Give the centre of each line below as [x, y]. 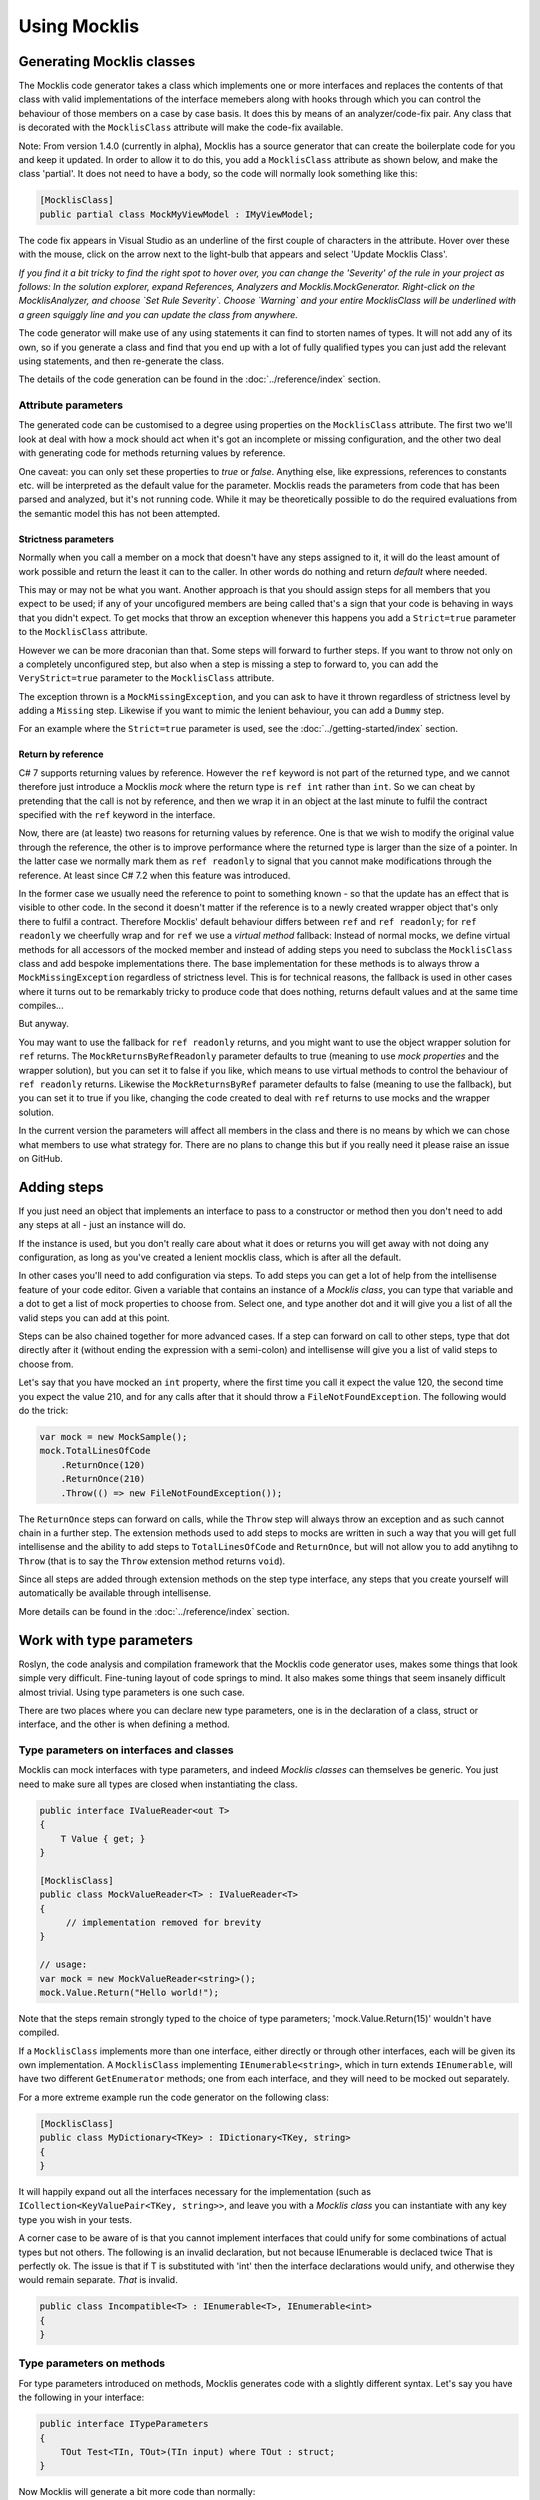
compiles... [41, 1006]
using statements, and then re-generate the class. [121, 361]
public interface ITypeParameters [124, 2424]
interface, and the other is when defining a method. [124, 1724]
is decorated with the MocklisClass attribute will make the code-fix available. [181, 127]
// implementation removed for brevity [163, 1922]
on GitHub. [41, 1158]
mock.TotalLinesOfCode [95, 1451]
